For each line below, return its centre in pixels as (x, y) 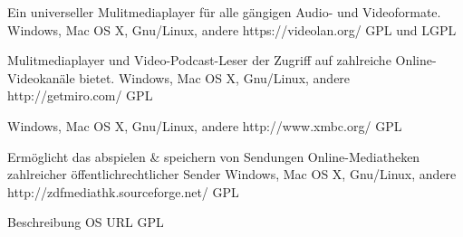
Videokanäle (41, 77)
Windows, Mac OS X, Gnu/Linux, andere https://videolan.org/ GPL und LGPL (232, 29)
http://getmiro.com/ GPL (80, 95)
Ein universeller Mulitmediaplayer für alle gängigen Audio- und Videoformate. (224, 12)
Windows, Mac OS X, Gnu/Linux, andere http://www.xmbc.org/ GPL (205, 125)
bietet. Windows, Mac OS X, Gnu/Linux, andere (215, 77)
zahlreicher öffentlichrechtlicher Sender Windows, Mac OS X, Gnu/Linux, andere (232, 174)
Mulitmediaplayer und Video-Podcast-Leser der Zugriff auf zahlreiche (199, 60)
